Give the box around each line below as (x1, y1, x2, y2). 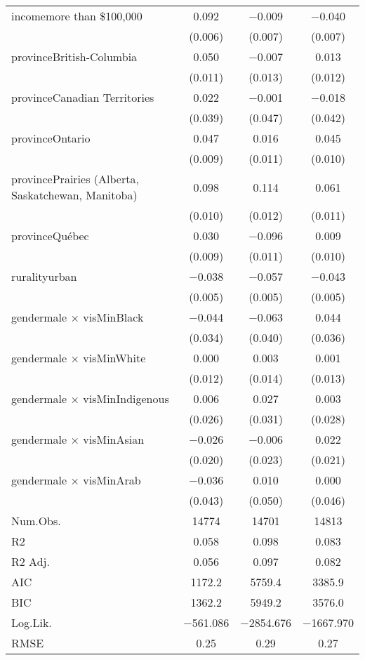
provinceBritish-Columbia (11, 48, 138, 65)
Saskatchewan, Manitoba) (11, 187, 138, 203)
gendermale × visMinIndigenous (11, 390, 169, 407)
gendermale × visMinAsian (11, 431, 145, 447)
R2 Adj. (11, 553, 50, 569)
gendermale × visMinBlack (11, 309, 144, 325)
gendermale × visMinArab (11, 472, 141, 488)
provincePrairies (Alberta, (11, 171, 139, 187)
